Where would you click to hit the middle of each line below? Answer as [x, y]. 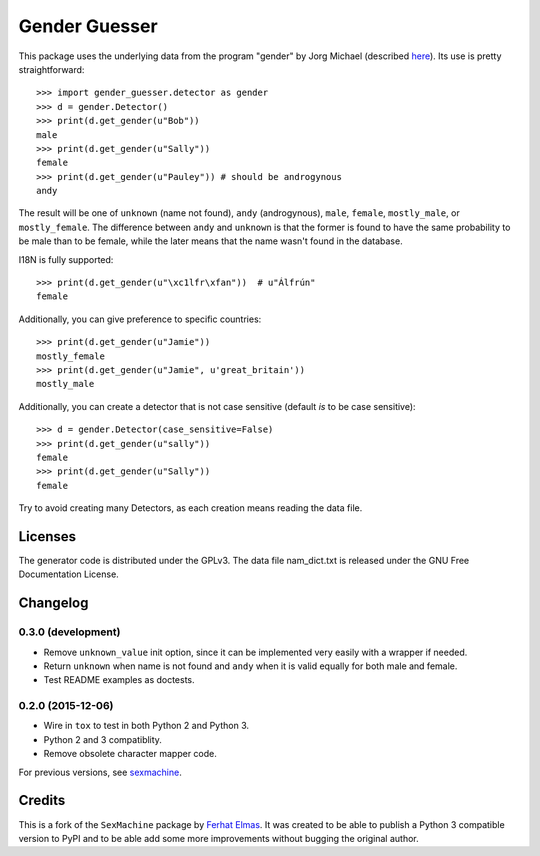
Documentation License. [68, 574]
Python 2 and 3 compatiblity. [102, 739]
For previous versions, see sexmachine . [100, 772]
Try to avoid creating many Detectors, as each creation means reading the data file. [190, 508]
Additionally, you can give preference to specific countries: [140, 319]
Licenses [47, 536]
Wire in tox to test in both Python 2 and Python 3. [146, 726]
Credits [42, 800]
